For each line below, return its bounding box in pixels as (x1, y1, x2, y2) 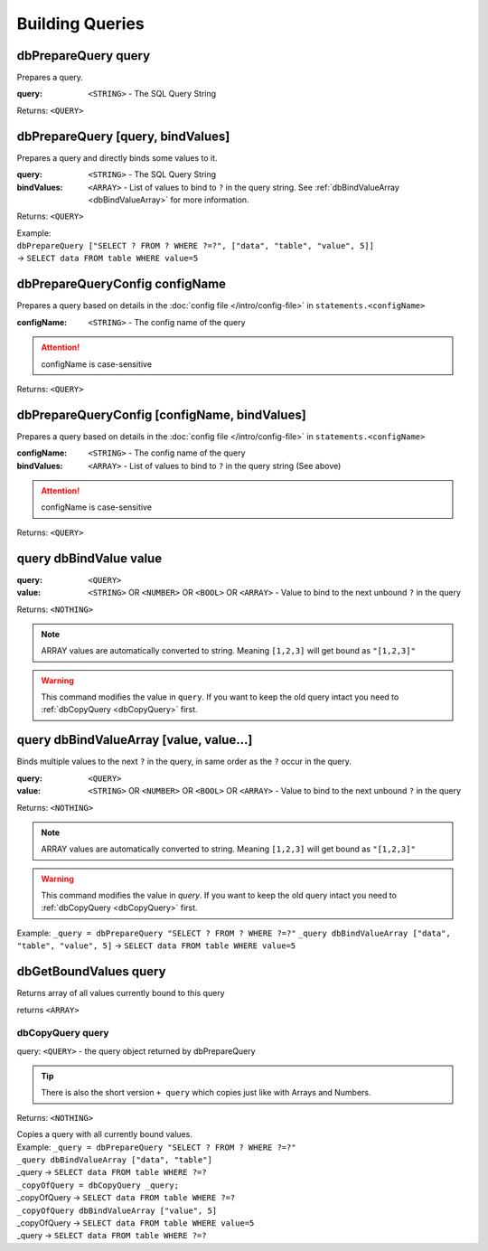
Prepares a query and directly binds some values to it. (16, 152, 218, 163)
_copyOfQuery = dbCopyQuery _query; (16, 1180, 180, 1190)
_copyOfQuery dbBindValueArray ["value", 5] (16, 1205, 218, 1216)
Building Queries (16, 14, 145, 33)
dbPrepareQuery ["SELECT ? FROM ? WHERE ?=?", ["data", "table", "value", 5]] (16, 240, 375, 251)
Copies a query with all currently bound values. (16, 1129, 193, 1140)
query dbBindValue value (16, 550, 163, 566)
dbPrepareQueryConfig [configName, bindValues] (16, 407, 306, 422)
